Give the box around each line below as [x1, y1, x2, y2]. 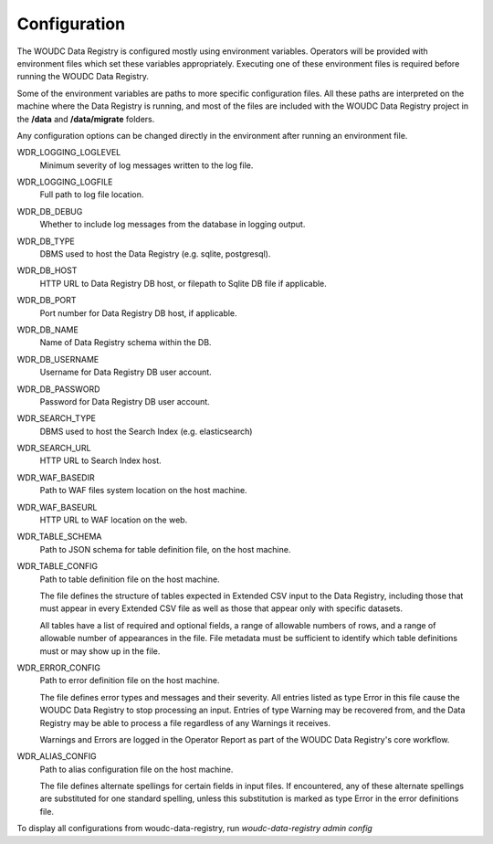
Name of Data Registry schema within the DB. [39, 337, 212, 348]
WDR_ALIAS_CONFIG [16, 751, 98, 762]
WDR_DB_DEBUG [16, 206, 83, 216]
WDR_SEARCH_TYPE [16, 413, 96, 424]
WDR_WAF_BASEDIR [16, 471, 95, 483]
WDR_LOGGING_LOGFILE [16, 176, 113, 187]
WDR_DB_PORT [16, 295, 77, 306]
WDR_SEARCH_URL [16, 443, 91, 454]
